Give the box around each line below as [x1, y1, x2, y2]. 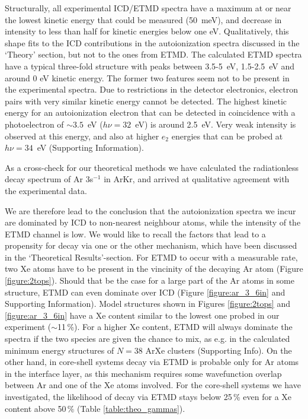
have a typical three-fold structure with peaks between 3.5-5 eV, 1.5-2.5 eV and [5, 59, 295, 72]
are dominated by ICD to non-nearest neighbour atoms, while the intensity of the [5, 216, 301, 228]
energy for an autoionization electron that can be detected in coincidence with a [5, 106, 296, 119]
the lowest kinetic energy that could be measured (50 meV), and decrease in [5, 13, 282, 26]
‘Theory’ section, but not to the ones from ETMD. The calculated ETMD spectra [5, 48, 302, 61]
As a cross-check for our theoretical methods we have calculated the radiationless [5, 161, 299, 173]
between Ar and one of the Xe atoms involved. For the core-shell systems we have [5, 379, 301, 391]
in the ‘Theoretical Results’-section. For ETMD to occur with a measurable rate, [5, 250, 298, 263]
